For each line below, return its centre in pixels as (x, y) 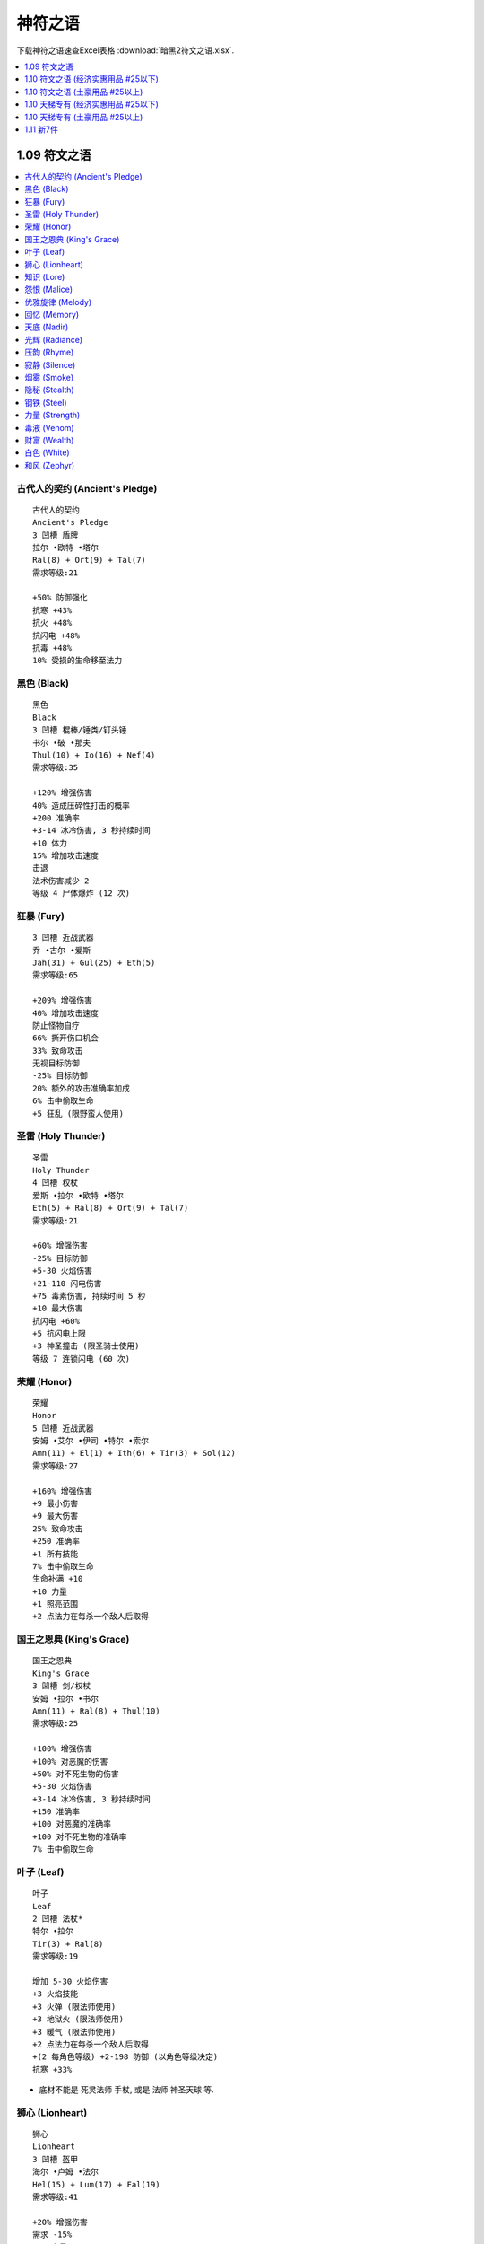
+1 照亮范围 (56, 1604)
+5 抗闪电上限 (60, 1334)
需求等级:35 (56, 768)
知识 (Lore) (45, 276)
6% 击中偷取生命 (63, 1101)
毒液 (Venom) (50, 427)
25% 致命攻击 (58, 1529)
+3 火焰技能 (56, 1994)
